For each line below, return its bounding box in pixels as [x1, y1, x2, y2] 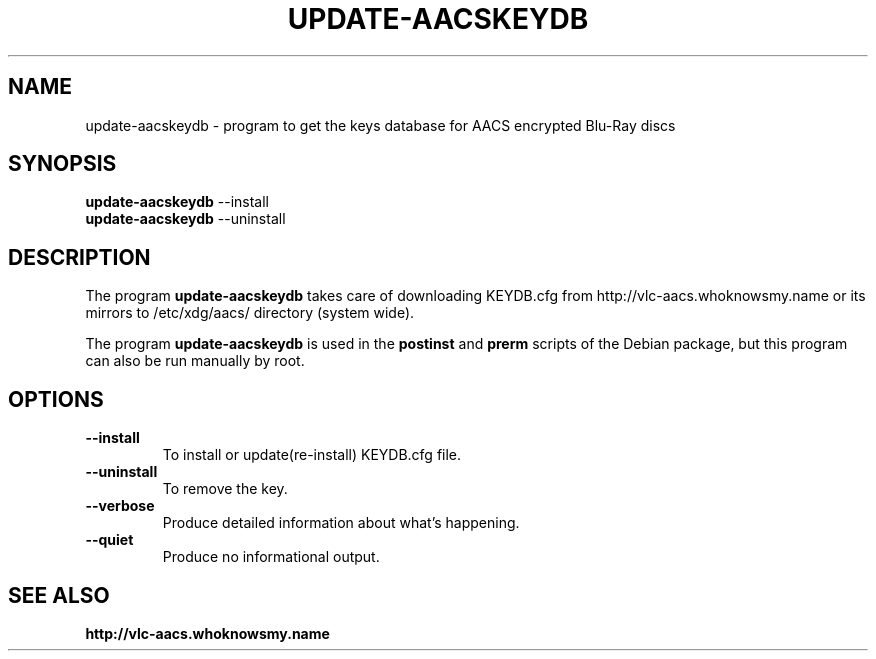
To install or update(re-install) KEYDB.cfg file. [162, 446, 462, 464]
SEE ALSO [8, 582, 110, 608]
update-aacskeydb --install [85, 193, 269, 211]
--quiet [85, 531, 134, 549]
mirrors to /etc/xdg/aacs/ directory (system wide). [85, 304, 415, 322]
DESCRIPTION [8, 244, 151, 270]
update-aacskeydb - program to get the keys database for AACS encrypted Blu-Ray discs [85, 116, 676, 134]
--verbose [85, 497, 155, 515]
